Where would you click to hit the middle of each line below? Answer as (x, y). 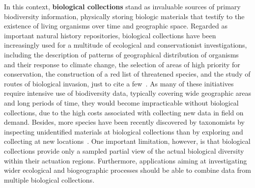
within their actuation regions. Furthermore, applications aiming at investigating (126, 160)
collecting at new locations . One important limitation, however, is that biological (127, 141)
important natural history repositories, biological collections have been (110, 35)
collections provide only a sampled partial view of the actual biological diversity (124, 150)
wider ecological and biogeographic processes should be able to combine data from (127, 170)
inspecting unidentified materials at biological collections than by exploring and (124, 131)
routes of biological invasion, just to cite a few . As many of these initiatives (119, 83)
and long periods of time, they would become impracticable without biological (121, 102)
